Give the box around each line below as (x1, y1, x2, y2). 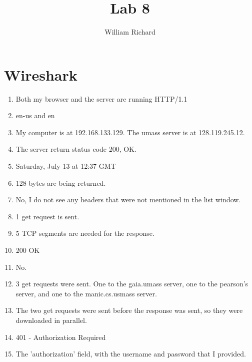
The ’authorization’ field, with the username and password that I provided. (15, 348, 246, 359)
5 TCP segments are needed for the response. (15, 228, 154, 238)
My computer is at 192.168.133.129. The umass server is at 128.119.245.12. (15, 127, 245, 137)
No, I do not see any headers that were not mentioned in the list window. (15, 194, 241, 205)
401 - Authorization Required (15, 331, 106, 342)
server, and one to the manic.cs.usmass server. (15, 288, 157, 298)
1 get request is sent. (15, 211, 79, 221)
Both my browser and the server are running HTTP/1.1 (15, 93, 187, 104)
